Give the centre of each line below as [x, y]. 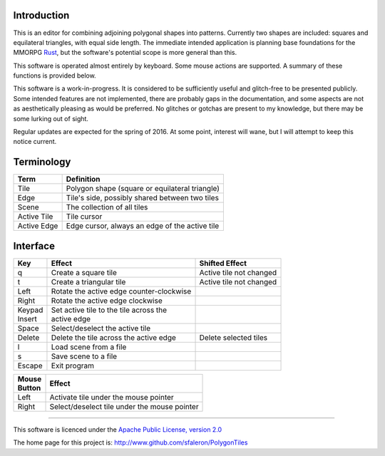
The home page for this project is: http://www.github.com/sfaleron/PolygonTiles [130, 442]
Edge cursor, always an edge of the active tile [143, 226]
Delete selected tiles [233, 337]
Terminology [42, 162]
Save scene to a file [84, 356]
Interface [34, 246]
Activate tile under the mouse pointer [112, 397]
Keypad [30, 310]
